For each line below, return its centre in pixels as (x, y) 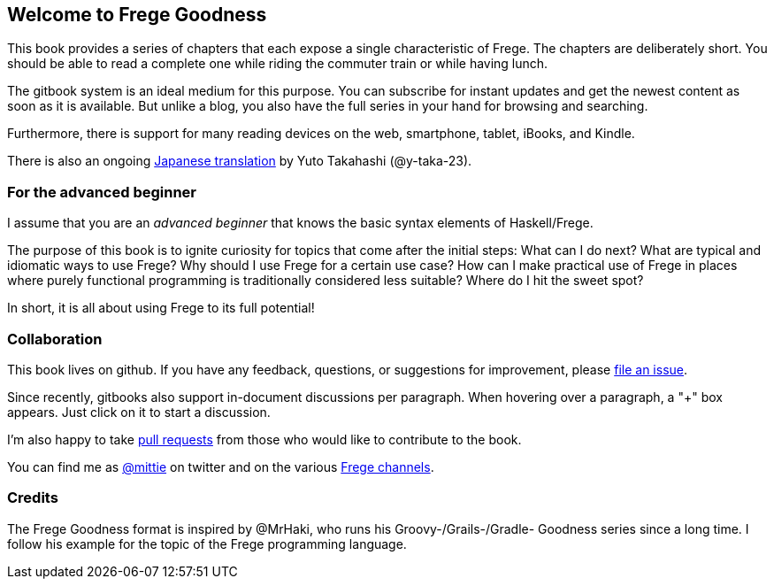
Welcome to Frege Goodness (137, 15)
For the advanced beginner (102, 192)
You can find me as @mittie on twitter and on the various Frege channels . (221, 466)
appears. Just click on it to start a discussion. (139, 412)
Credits (33, 498)
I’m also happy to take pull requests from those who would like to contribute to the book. (264, 439)
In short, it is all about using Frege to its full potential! (161, 308)
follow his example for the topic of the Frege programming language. (207, 544)
